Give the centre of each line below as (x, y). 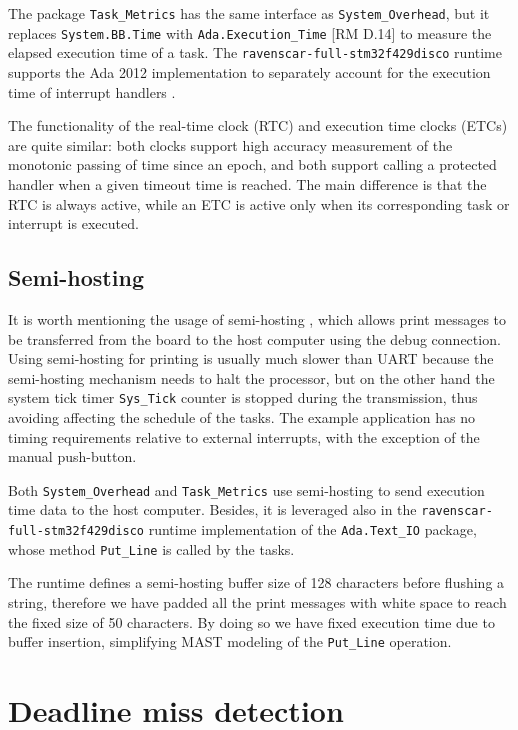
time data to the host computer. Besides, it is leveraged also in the (212, 509)
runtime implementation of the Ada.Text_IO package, (312, 529)
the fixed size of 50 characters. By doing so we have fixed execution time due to (251, 621)
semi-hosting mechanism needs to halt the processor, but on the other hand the (251, 377)
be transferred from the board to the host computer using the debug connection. (254, 338)
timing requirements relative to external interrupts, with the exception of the (244, 436)
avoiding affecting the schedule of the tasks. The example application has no (241, 416)
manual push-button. (72, 456)
